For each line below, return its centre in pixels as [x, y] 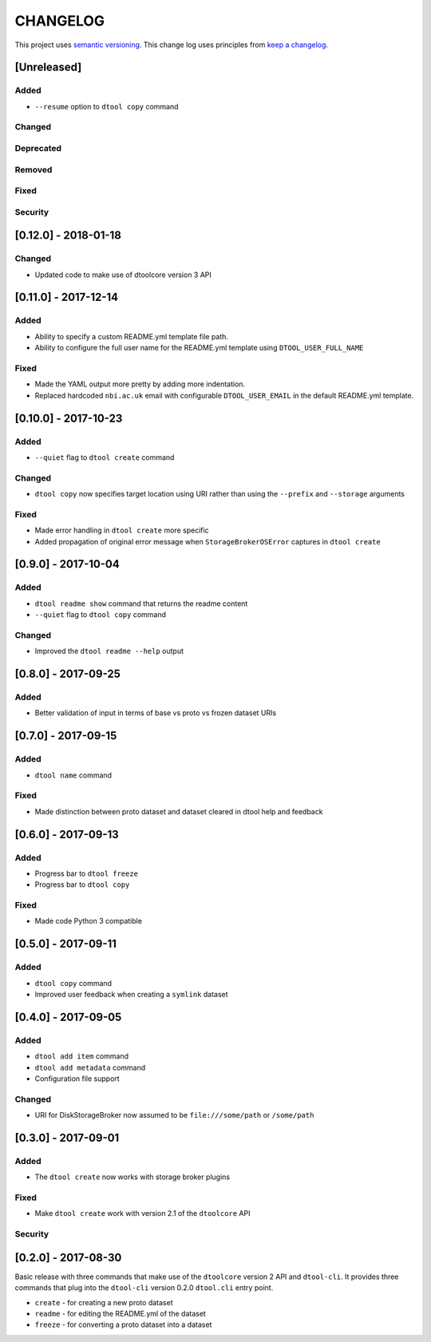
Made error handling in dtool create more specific [122, 530]
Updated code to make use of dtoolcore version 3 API [123, 275]
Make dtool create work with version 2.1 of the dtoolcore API [142, 1213]
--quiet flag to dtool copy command [101, 615]
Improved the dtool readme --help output [109, 651]
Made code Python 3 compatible [89, 921]
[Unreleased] [48, 67]
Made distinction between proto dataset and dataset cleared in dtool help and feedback [179, 811]
